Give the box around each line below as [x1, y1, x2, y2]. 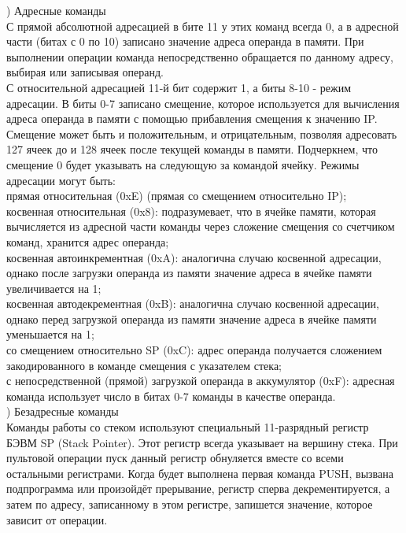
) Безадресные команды [6, 403, 119, 420]
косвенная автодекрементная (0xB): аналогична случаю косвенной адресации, [6, 295, 379, 312]
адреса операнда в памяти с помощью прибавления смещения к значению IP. [6, 110, 378, 127]
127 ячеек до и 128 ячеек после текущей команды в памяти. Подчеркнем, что [6, 141, 378, 157]
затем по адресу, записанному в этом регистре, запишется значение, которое [6, 496, 373, 512]
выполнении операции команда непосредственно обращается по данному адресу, [6, 48, 393, 65]
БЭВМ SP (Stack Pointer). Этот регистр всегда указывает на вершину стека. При [6, 434, 398, 450]
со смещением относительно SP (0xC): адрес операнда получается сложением [6, 342, 382, 358]
